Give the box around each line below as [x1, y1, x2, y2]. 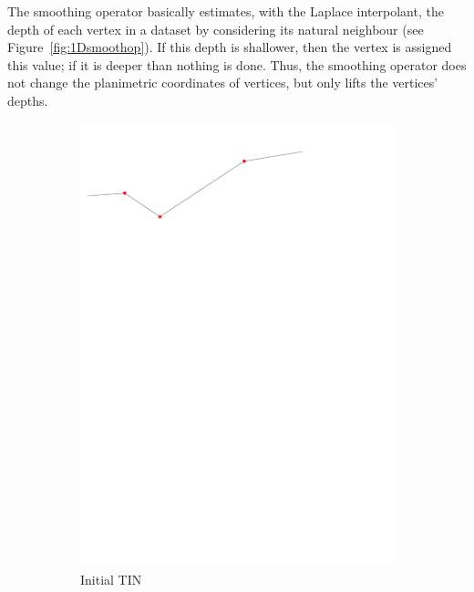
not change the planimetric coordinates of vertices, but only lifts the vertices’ [7, 73, 438, 92]
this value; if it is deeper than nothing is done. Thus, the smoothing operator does [7, 55, 467, 74]
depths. [7, 90, 48, 109]
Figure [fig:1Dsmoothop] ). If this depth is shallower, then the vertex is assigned [7, 37, 452, 57]
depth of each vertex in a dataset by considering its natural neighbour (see [7, 19, 424, 38]
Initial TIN [80, 569, 142, 588]
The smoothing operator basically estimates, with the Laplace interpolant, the [7, 2, 444, 20]
